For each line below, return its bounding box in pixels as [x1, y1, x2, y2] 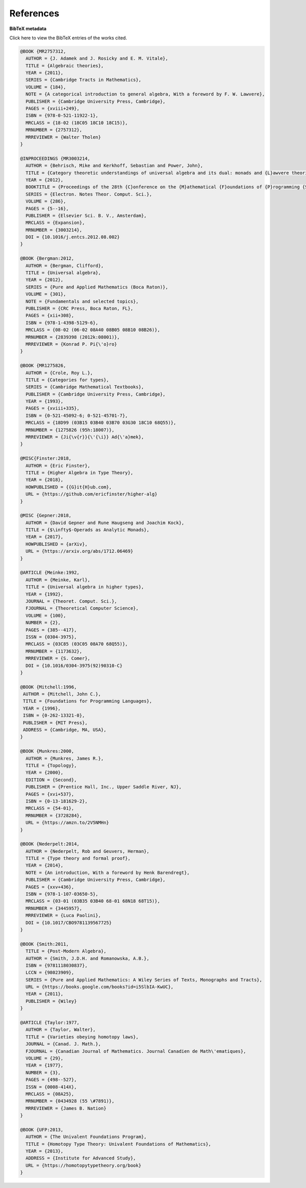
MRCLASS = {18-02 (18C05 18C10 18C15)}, [25, 120, 128, 126]
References [9, 8, 60, 19]
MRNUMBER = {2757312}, [25, 127, 83, 133]
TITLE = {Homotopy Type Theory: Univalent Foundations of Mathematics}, [25, 1141, 212, 1147]
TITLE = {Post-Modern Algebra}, [25, 948, 107, 954]
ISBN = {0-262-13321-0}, [23, 712, 85, 719]
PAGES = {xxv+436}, [25, 884, 74, 890]
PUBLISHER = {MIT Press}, [23, 720, 88, 726]
